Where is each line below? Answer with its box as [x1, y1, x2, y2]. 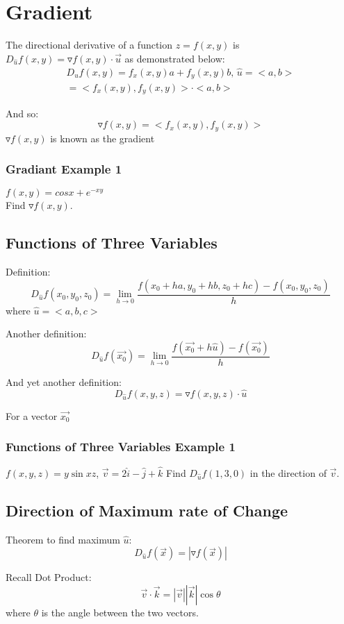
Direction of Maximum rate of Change [6, 499, 288, 521]
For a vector [6, 408, 58, 423]
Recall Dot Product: [6, 570, 92, 584]
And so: [6, 106, 39, 120]
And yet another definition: [6, 375, 122, 389]
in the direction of [249, 465, 327, 480]
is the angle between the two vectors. [41, 605, 199, 619]
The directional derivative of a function [6, 37, 173, 52]
